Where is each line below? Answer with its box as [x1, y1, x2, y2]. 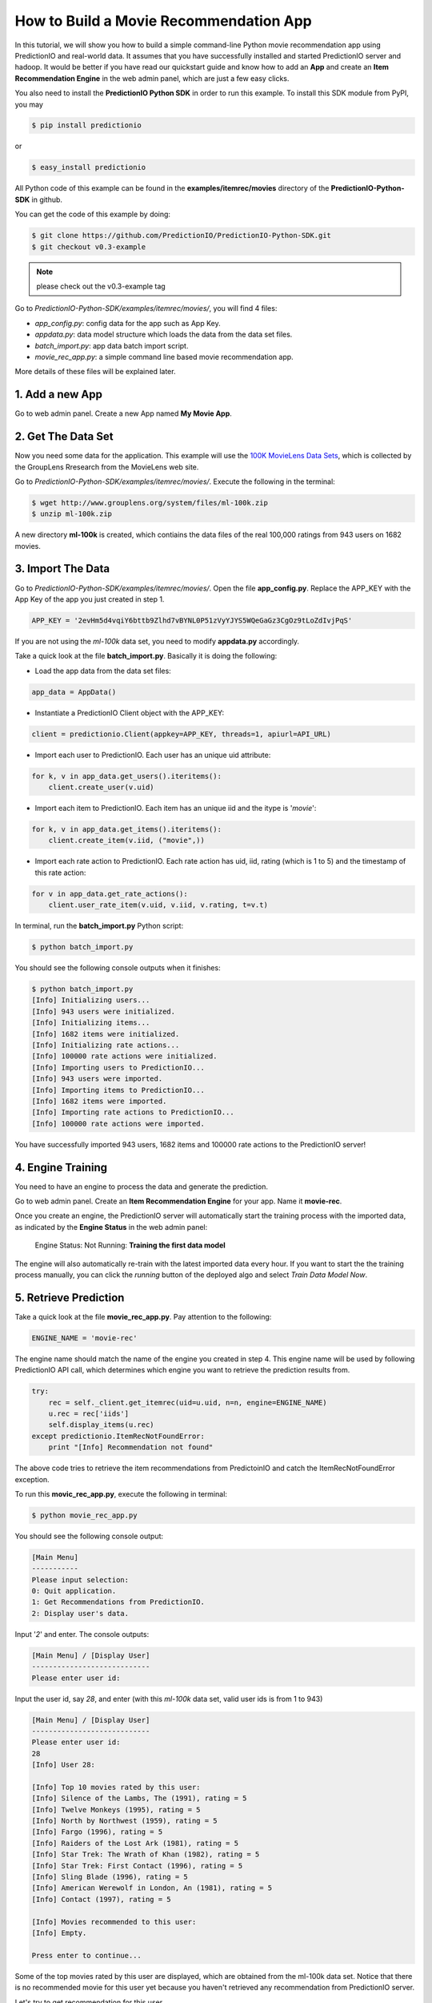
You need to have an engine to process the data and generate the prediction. [14, 1182, 268, 1191]
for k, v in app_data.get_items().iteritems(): [31, 824, 222, 833]
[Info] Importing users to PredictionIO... [31, 1062, 206, 1072]
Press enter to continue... [31, 1951, 142, 1960]
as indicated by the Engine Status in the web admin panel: [14, 1222, 208, 1231]
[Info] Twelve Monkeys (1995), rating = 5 [31, 1805, 201, 1814]
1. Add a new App [14, 388, 103, 401]
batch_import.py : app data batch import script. [34, 341, 189, 350]
